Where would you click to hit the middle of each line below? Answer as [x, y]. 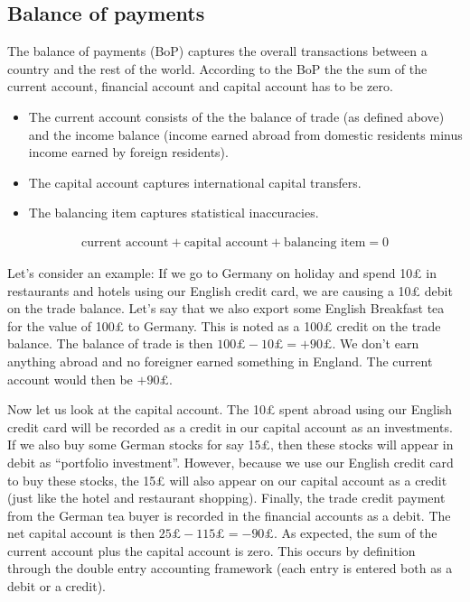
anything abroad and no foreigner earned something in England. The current [220, 361]
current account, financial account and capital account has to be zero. [200, 86]
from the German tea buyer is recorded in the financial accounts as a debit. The [229, 515]
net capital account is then [81, 533]
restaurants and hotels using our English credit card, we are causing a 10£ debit [230, 290]
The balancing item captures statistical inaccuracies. [174, 213]
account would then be [70, 379]
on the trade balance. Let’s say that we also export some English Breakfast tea [226, 308]
